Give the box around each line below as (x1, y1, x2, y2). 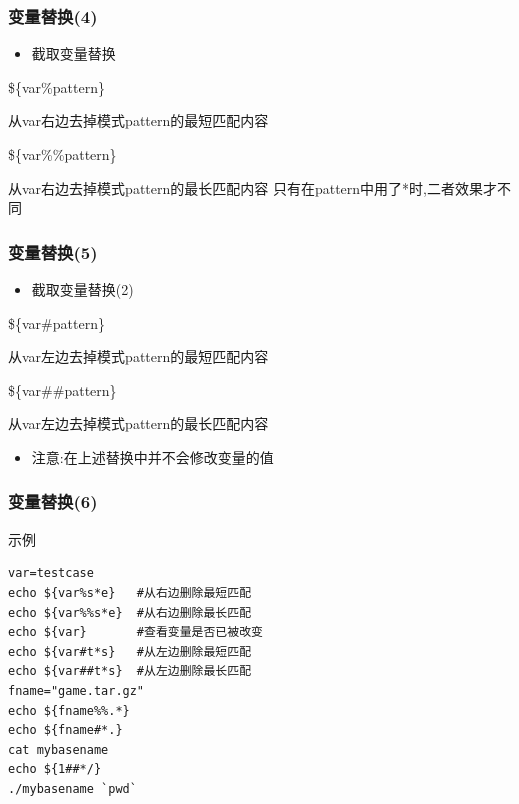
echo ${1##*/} (8, 762, 102, 777)
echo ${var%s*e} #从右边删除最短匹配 (8, 585, 252, 600)
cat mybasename (8, 742, 109, 757)
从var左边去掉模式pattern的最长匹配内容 (8, 413, 269, 434)
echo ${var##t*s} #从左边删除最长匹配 (8, 664, 252, 679)
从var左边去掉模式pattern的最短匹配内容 (8, 346, 269, 367)
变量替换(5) (8, 239, 98, 264)
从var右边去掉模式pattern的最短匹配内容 (8, 110, 269, 131)
